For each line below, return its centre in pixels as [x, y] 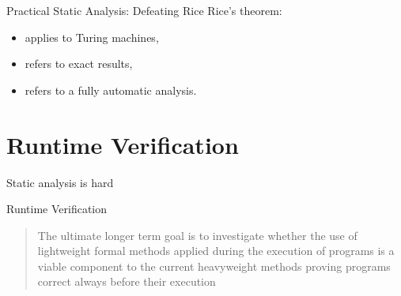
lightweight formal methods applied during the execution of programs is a [216, 251]
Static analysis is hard [60, 182]
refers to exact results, [79, 64]
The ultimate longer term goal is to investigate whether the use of [197, 235]
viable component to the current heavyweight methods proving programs [214, 266]
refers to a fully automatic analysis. [111, 90]
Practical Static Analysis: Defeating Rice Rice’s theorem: [144, 10]
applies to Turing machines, [92, 37]
